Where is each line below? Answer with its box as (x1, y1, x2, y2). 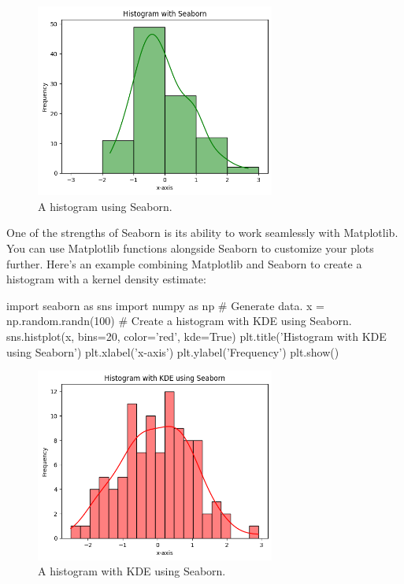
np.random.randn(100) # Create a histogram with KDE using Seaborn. (6, 312, 352, 329)
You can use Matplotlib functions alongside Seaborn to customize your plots (6, 240, 374, 257)
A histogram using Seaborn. (38, 198, 172, 214)
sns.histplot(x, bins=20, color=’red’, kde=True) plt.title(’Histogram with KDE (6, 328, 387, 345)
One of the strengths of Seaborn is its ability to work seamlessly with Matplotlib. (6, 224, 398, 241)
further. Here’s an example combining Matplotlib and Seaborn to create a (6, 255, 362, 272)
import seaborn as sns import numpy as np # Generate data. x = (6, 297, 324, 313)
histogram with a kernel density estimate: (6, 271, 206, 287)
